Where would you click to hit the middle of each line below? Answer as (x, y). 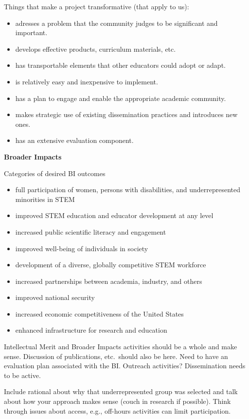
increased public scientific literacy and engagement (91, 231)
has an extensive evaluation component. (74, 140)
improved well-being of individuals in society (82, 248)
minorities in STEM (45, 199)
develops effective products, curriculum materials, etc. (96, 49)
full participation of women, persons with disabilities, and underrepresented (128, 190)
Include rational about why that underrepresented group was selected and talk (121, 391)
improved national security (55, 297)
